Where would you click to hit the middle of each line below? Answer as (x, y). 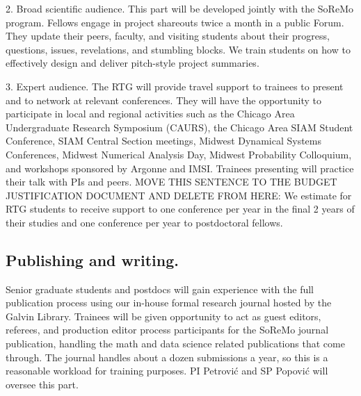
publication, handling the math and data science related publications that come (175, 344)
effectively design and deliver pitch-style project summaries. (133, 63)
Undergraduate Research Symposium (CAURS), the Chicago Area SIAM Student (179, 127)
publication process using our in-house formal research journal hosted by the (169, 303)
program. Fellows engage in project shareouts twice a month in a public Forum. (175, 22)
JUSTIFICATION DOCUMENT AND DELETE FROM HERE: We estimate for (179, 195)
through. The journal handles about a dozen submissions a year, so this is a (167, 357)
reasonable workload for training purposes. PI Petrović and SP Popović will (167, 371)
